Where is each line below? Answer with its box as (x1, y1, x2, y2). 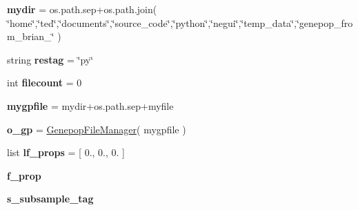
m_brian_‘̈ (7, 29, 54, 44)
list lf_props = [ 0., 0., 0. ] (7, 145, 126, 160)
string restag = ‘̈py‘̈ (7, 52, 94, 66)
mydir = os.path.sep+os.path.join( (7, 2, 157, 16)
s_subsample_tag (7, 191, 94, 206)
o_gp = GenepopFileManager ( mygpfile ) (7, 122, 186, 136)
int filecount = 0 (7, 75, 82, 90)
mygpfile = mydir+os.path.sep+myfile (7, 98, 174, 113)
